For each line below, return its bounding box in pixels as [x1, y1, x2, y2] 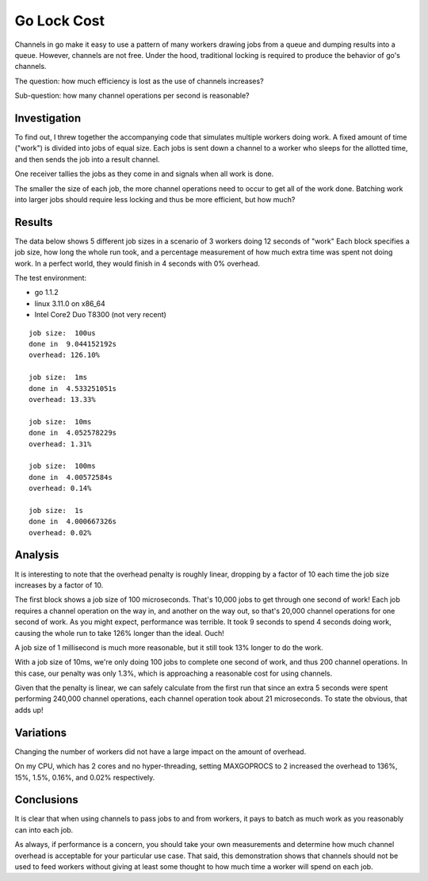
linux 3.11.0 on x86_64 [34, 298, 106, 308]
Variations [14, 726, 67, 739]
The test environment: [14, 274, 87, 283]
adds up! [14, 705, 44, 714]
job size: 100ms [29, 462, 96, 471]
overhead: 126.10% [29, 350, 101, 360]
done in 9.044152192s [29, 339, 117, 348]
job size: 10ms [29, 417, 92, 426]
